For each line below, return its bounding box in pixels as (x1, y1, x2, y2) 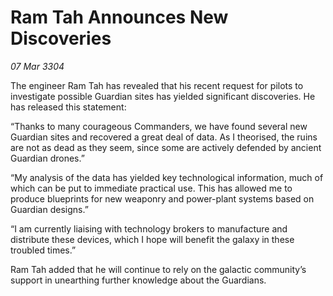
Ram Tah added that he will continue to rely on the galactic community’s (10, 263, 307, 275)
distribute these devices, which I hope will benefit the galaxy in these (10, 233, 295, 245)
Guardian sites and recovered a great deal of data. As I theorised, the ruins (10, 131, 318, 143)
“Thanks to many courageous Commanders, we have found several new (10, 120, 308, 132)
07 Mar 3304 (10, 60, 65, 72)
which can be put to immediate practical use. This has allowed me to (10, 182, 293, 194)
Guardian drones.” (10, 152, 85, 164)
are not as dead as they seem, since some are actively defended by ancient (10, 141, 322, 153)
